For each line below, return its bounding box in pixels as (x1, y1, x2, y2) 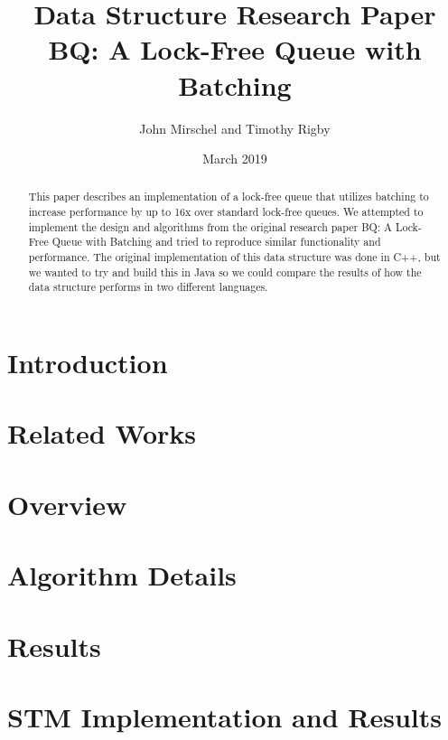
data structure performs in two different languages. (28, 279, 268, 295)
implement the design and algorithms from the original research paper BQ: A (28, 219, 392, 234)
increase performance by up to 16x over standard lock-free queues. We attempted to (28, 204, 424, 220)
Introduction (7, 344, 168, 381)
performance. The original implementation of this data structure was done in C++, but (28, 249, 441, 265)
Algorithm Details (7, 557, 237, 594)
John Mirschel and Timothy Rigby (139, 118, 331, 137)
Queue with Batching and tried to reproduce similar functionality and (51, 234, 381, 249)
